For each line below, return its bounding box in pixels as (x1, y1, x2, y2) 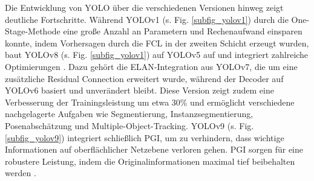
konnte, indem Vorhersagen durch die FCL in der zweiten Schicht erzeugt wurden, (5, 36, 309, 49)
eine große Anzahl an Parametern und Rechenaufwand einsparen (63, 25, 303, 37)
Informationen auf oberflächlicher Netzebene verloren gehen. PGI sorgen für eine (5, 143, 303, 156)
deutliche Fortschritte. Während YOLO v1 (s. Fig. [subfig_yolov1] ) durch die (5, 13, 289, 25)
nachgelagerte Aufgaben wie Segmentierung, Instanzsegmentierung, (5, 107, 253, 120)
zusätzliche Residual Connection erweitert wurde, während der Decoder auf (5, 72, 284, 84)
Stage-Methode (5, 25, 61, 37)
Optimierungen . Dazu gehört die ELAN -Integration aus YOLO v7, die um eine (5, 60, 298, 72)
